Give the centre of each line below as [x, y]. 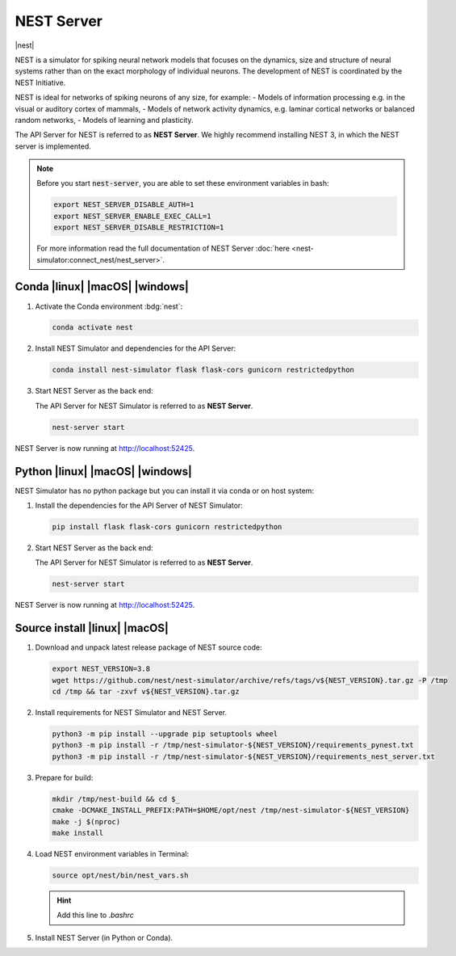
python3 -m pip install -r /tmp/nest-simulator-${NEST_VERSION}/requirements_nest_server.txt [244, 756]
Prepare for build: [64, 777]
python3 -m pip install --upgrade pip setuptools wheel [165, 734]
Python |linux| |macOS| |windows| [104, 472]
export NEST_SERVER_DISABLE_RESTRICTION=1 [139, 227]
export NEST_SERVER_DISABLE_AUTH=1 [124, 205]
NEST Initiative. [40, 82]
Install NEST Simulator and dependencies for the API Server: [136, 348]
